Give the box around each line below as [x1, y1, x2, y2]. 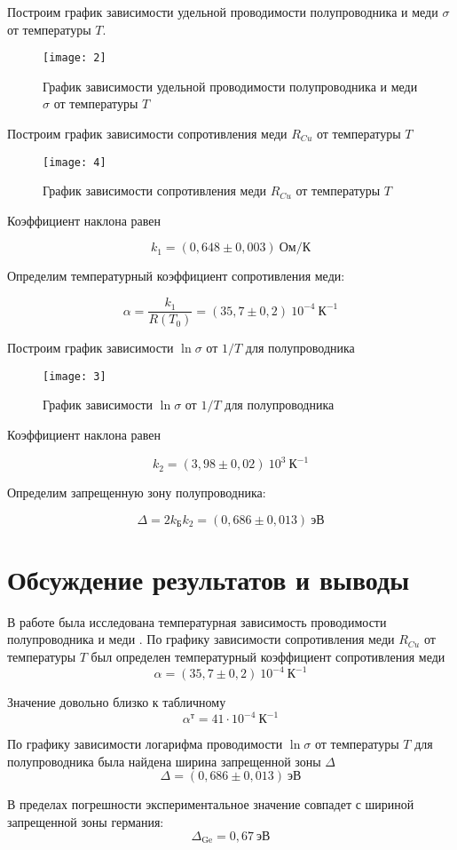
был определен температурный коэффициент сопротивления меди [91, 647, 445, 665]
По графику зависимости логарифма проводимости [7, 735, 283, 753]
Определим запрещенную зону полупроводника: [7, 483, 266, 502]
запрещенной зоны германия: [7, 812, 164, 830]
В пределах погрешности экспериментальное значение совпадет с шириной [7, 795, 414, 814]
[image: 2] [43, 52, 106, 65]
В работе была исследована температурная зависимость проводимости [7, 612, 387, 631]
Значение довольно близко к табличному [7, 693, 226, 711]
